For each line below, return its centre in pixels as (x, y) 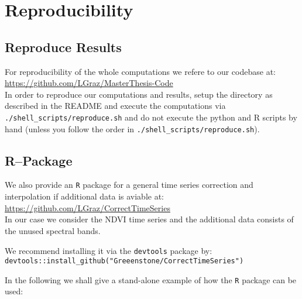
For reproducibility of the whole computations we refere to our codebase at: (140, 71)
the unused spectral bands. (53, 230)
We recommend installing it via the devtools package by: (109, 250)
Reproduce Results (63, 47)
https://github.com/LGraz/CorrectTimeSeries (87, 207)
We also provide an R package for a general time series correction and (129, 185)
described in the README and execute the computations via (115, 106)
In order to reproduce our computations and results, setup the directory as (139, 94)
